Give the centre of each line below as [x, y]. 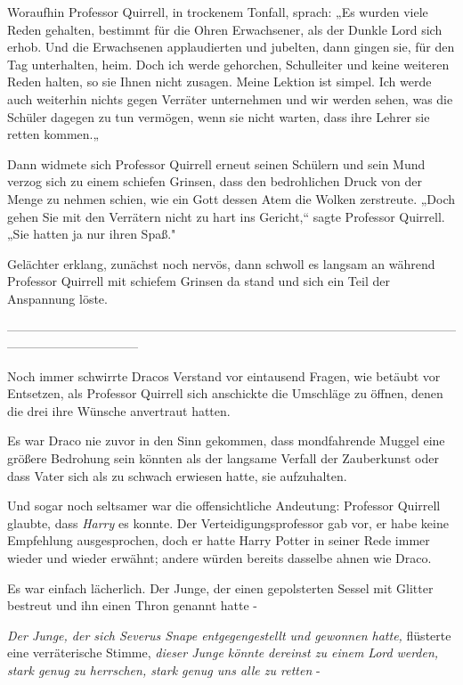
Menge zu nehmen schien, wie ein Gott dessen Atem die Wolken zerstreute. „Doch [231, 198]
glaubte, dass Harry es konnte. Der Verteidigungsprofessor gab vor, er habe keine [228, 522]
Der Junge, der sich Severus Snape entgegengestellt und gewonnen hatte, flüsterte [229, 635]
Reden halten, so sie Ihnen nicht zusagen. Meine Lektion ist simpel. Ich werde [219, 82]
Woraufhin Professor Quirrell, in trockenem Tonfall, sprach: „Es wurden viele [218, 12]
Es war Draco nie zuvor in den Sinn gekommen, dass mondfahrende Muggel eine [226, 440]
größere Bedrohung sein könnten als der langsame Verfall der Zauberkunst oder [223, 458]
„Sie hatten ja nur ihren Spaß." [92, 234]
